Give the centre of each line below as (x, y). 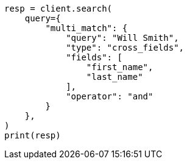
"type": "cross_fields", (125, 48)
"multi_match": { (86, 28)
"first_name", (120, 67)
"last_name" (115, 77)
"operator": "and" (110, 96)
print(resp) (33, 135)
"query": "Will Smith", (122, 38)
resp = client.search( (58, 9)
